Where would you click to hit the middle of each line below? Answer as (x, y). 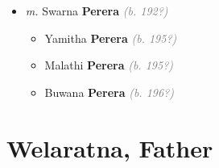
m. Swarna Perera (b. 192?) (97, 10)
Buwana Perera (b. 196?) (109, 92)
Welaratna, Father (110, 147)
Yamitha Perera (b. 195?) (111, 38)
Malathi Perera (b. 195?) (109, 65)
